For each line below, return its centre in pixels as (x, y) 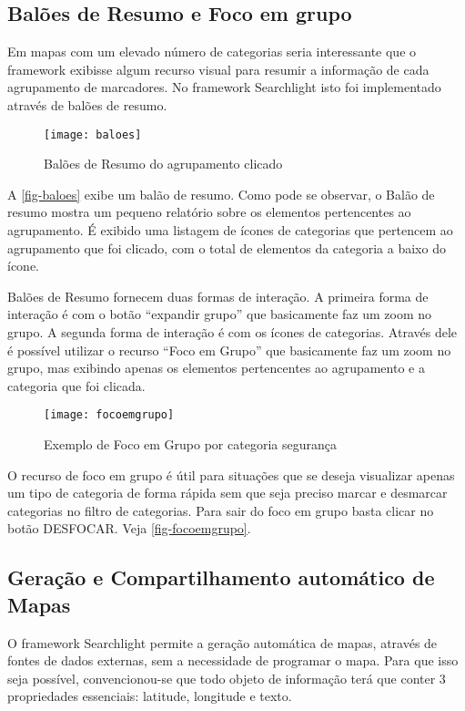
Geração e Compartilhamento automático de (221, 577)
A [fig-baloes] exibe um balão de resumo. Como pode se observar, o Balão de (221, 194)
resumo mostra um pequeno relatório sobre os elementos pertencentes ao (209, 212)
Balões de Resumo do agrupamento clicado (163, 164)
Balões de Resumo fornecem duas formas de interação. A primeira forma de (218, 296)
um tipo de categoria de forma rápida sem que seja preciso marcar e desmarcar (227, 493)
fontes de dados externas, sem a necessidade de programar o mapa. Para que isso (233, 660)
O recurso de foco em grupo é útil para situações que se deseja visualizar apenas (231, 474)
